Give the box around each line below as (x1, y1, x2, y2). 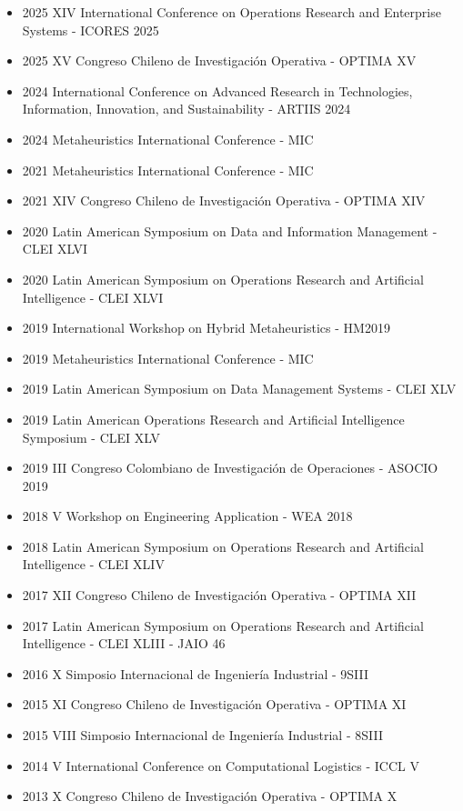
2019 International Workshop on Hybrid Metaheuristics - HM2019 (22, 318, 390, 337)
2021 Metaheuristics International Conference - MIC (22, 160, 314, 179)
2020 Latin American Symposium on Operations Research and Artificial (22, 269, 424, 288)
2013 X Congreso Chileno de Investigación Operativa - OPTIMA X (22, 786, 398, 806)
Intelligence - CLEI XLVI (22, 287, 164, 306)
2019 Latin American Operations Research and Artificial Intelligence (22, 409, 405, 428)
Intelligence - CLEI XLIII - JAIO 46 (22, 634, 226, 653)
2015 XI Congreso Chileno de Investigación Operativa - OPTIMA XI (22, 695, 407, 714)
